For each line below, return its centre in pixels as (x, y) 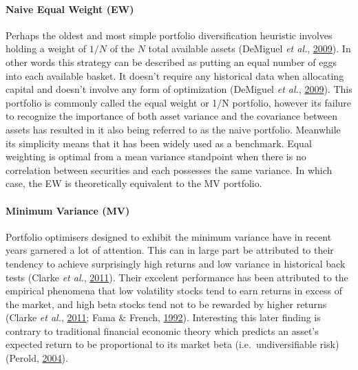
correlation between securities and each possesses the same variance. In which (169, 170)
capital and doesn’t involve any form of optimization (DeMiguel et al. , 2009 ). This (179, 89)
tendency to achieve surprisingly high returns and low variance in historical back (176, 263)
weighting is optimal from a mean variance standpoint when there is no (156, 156)
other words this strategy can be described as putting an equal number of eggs (171, 62)
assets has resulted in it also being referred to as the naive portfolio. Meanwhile (173, 129)
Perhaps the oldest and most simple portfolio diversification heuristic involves (169, 35)
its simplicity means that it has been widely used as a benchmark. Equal (159, 143)
